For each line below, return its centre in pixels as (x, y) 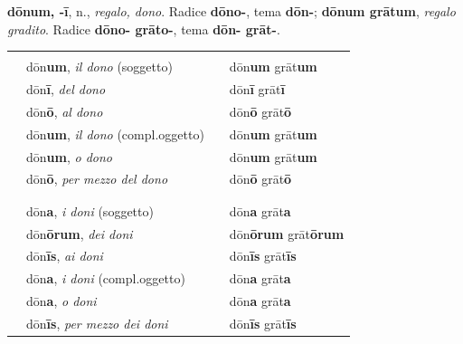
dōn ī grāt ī (257, 89)
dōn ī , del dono (66, 89)
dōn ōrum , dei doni (80, 233)
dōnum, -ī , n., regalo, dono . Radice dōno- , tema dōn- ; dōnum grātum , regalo (231, 11)
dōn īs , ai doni (65, 256)
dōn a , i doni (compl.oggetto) (106, 278)
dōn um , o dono (69, 156)
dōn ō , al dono (65, 111)
